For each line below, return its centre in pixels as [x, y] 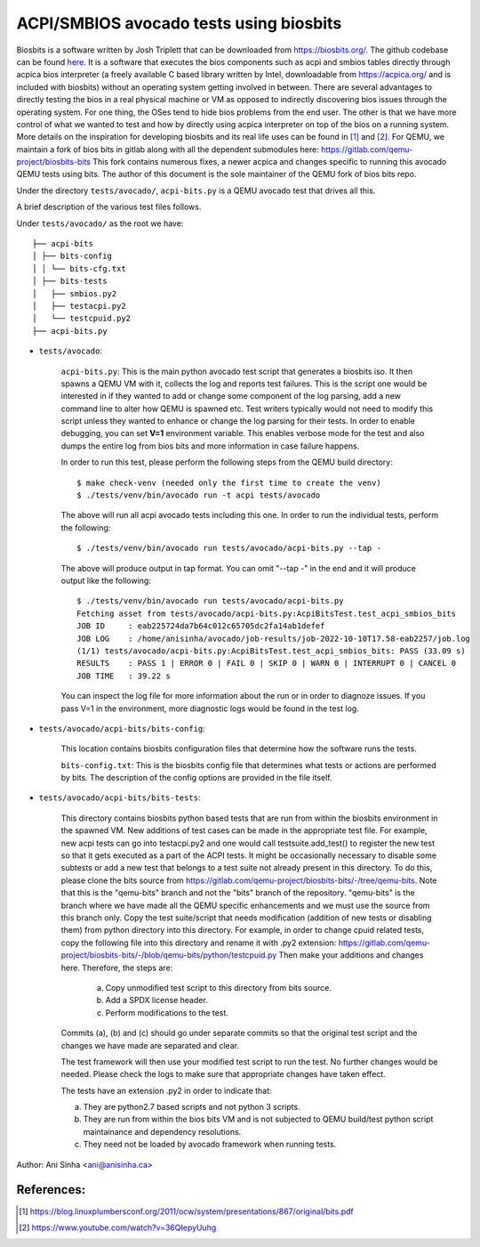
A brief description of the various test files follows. [109, 207]
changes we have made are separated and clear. [150, 1045]
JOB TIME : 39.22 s [124, 676]
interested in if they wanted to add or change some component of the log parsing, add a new [231, 396]
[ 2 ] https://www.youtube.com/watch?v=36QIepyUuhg [118, 1227]
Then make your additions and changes [351, 955]
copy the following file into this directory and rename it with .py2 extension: [199, 943]
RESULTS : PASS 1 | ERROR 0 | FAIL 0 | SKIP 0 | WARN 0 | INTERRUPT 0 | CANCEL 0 [267, 664]
